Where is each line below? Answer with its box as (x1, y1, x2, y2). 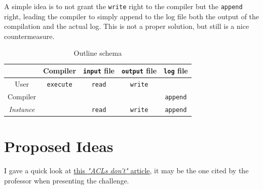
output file (122, 65, 157, 76)
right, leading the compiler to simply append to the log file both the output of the (4, 11, 259, 21)
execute (47, 81, 72, 88)
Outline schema (73, 48, 122, 58)
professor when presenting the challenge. (4, 175, 129, 185)
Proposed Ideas (4, 136, 114, 157)
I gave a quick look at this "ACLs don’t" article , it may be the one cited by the (4, 165, 249, 176)
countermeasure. (4, 30, 55, 41)
